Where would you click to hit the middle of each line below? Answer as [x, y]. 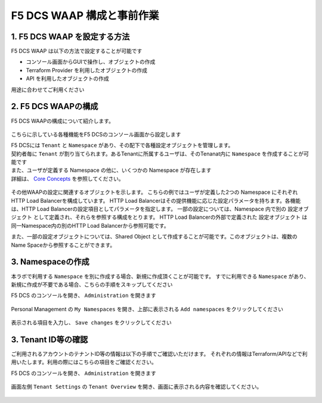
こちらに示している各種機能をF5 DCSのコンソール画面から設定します [96, 134]
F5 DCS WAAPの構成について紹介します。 [63, 121]
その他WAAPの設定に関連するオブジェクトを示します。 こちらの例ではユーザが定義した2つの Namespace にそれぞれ [154, 192]
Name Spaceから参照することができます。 [63, 245]
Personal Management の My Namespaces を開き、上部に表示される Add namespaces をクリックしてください [147, 309]
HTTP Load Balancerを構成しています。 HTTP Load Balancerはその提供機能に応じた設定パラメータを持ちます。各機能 [156, 200]
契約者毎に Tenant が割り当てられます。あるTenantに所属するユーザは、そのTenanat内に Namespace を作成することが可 [160, 154]
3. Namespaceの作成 [50, 262]
